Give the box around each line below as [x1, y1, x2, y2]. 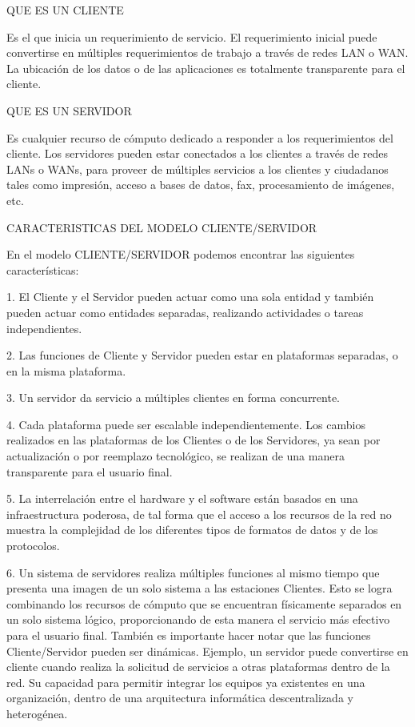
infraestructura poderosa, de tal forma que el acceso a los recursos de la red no [6, 505, 392, 522]
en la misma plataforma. [6, 362, 126, 379]
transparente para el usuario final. [6, 463, 173, 480]
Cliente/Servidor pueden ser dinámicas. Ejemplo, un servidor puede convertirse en [6, 642, 409, 659]
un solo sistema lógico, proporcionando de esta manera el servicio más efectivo [6, 611, 390, 628]
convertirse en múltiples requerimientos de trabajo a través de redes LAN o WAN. [6, 44, 409, 61]
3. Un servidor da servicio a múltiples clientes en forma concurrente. [6, 389, 341, 406]
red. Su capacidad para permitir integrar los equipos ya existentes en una [6, 673, 365, 690]
